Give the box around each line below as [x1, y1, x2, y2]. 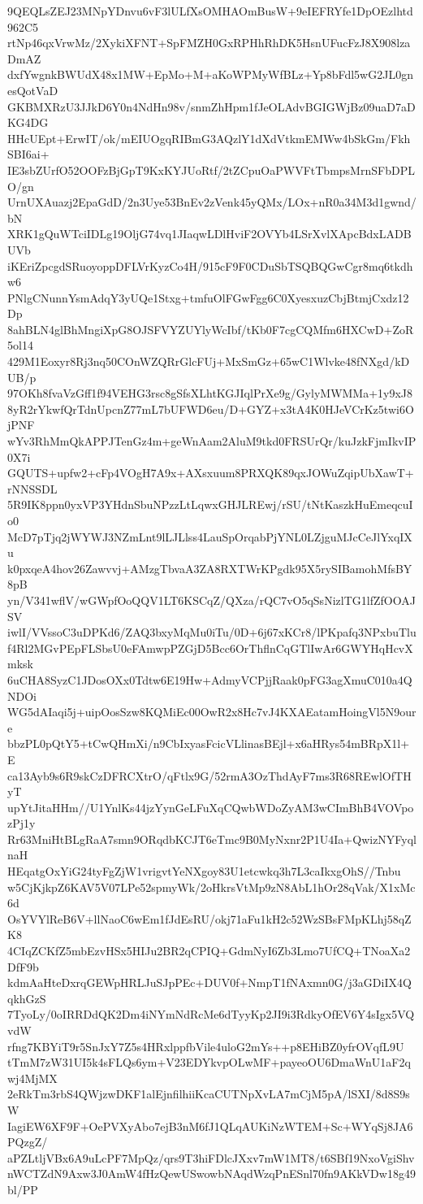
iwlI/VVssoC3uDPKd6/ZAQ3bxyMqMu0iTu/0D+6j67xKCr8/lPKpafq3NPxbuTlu [7, 624, 417, 641]
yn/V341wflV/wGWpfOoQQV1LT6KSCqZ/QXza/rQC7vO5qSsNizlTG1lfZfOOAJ [7, 591, 416, 608]
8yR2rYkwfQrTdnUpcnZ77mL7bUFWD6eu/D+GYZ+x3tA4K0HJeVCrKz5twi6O [7, 400, 414, 417]
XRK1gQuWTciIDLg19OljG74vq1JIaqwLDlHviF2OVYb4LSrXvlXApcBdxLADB [7, 225, 412, 242]
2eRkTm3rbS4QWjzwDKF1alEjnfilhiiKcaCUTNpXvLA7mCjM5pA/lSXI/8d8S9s [7, 1085, 410, 1102]
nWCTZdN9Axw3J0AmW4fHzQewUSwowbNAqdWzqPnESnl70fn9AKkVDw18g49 [7, 1165, 416, 1182]
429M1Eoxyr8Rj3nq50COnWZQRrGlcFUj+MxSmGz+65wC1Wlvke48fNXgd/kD [7, 353, 410, 370]
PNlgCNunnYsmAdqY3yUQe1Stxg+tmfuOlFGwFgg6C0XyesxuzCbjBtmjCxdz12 [7, 289, 409, 306]
